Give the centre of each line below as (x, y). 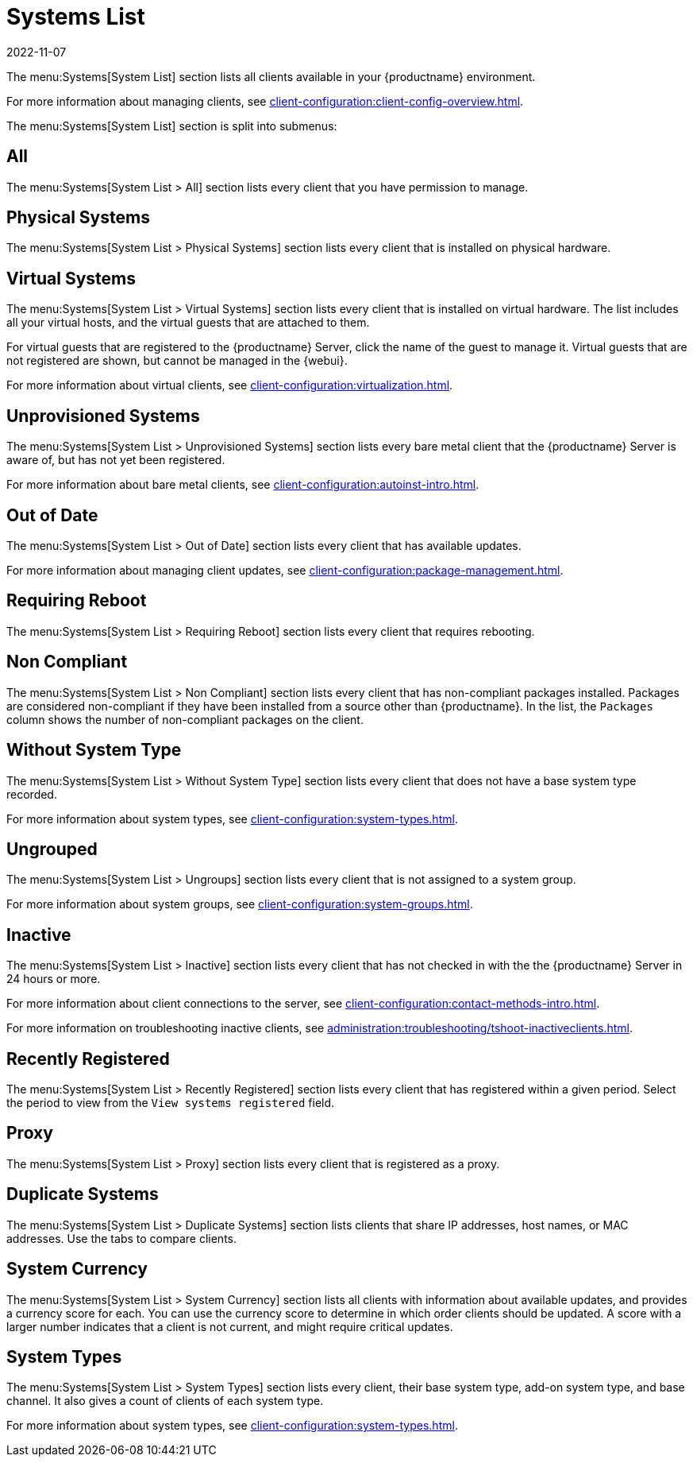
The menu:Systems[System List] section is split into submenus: (172, 126)
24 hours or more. (54, 979)
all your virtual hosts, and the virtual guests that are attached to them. (188, 323)
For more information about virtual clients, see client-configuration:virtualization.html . (230, 385)
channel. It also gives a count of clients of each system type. (165, 1401)
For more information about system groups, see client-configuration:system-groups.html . (240, 904)
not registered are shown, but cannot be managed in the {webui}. (177, 361)
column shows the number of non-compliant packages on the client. (185, 719)
